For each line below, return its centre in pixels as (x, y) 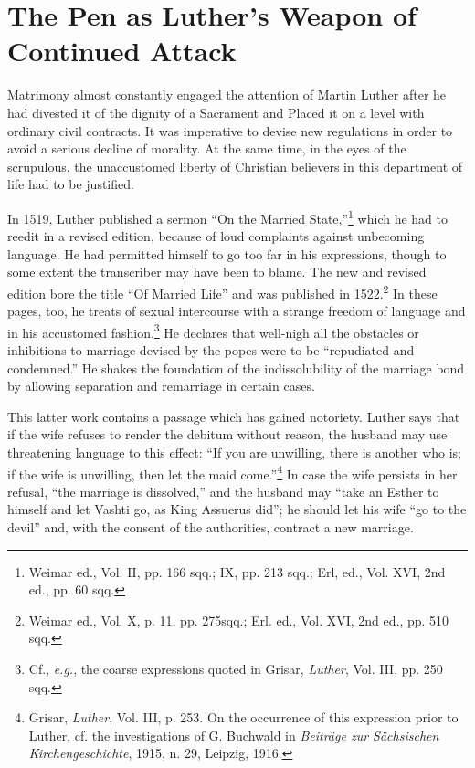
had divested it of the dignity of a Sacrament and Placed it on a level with (216, 112)
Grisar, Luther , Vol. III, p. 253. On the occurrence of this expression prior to (243, 717)
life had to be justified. (71, 184)
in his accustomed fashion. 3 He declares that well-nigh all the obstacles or (213, 331)
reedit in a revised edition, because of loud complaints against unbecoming (216, 236)
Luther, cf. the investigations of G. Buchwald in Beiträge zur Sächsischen (234, 735)
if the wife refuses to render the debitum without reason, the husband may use (227, 434)
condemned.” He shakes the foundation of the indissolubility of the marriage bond (236, 368)
